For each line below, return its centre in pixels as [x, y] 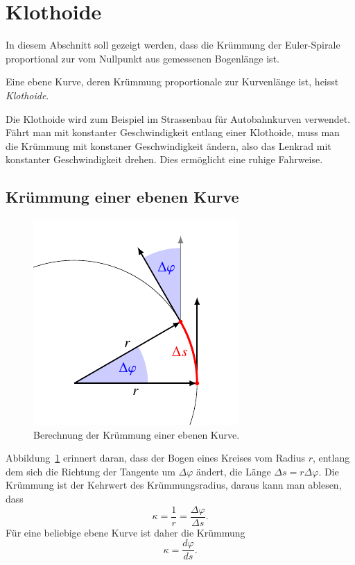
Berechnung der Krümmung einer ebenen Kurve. [137, 434]
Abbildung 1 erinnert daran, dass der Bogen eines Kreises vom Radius [155, 458]
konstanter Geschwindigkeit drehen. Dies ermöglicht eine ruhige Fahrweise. [164, 159]
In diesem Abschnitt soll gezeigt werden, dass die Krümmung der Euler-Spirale [173, 45]
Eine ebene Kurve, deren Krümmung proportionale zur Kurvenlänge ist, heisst [172, 82]
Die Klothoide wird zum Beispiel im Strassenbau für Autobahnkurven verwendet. [178, 118]
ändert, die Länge [234, 471]
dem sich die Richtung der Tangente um [90, 471]
